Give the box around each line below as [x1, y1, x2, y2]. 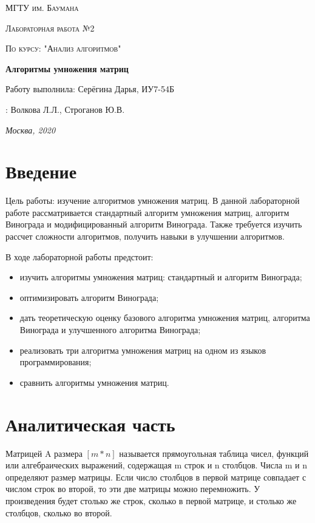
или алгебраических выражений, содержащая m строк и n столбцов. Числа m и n [5, 459, 307, 471]
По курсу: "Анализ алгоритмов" [5, 42, 121, 55]
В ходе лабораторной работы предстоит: [5, 250, 154, 263]
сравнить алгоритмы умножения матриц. [19, 376, 169, 388]
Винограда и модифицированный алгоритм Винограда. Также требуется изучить [5, 218, 302, 231]
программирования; [19, 356, 92, 368]
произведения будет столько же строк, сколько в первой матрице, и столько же [5, 494, 297, 507]
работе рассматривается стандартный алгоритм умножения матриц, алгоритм [5, 206, 290, 218]
